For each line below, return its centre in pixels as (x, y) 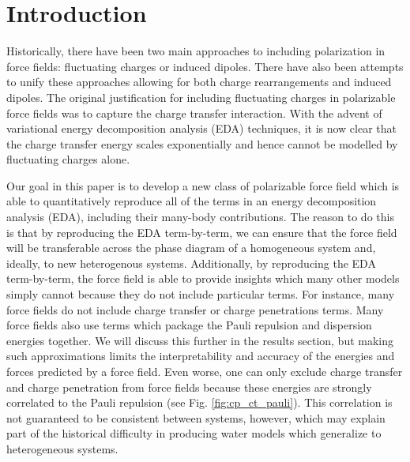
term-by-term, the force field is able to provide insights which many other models (203, 278)
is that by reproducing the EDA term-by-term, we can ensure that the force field (202, 232)
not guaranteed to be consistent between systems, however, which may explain (196, 417)
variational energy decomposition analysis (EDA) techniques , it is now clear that (202, 128)
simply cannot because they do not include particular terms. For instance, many (201, 294)
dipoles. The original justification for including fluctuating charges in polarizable (201, 97)
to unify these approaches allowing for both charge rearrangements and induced (199, 82)
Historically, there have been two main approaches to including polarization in (196, 51)
